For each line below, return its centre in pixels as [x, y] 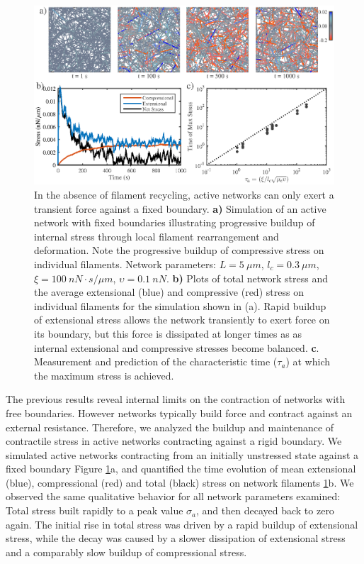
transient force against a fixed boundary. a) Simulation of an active [180, 208]
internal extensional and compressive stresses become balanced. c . [177, 347]
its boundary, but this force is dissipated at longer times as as [168, 333]
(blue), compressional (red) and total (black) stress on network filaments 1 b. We [180, 482]
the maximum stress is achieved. [104, 375]
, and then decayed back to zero [265, 510]
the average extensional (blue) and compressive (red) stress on [169, 292]
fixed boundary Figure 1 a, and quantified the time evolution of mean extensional [181, 469]
